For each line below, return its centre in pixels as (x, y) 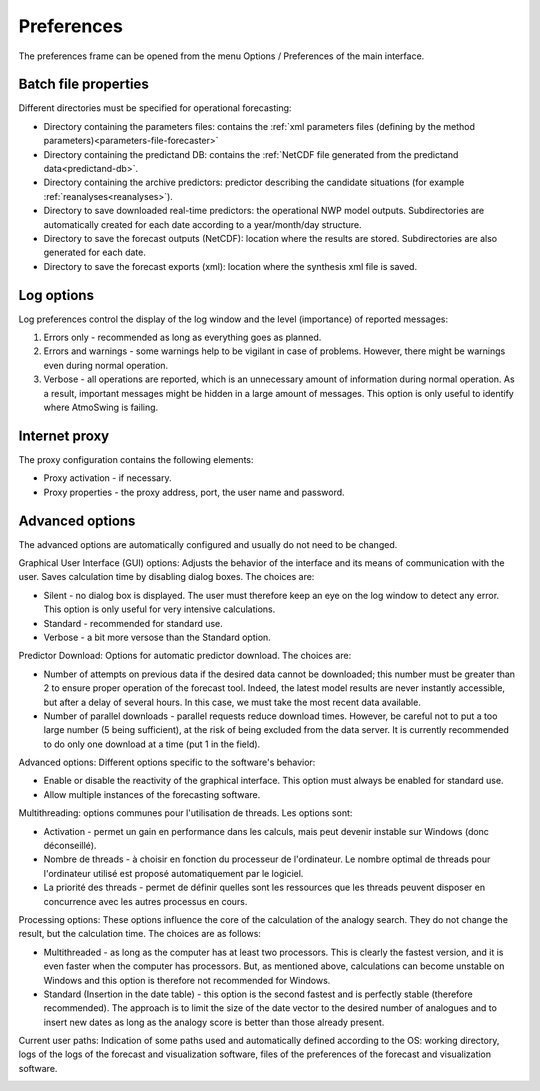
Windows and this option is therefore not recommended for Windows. (187, 980)
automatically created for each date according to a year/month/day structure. (202, 224)
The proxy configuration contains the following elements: (136, 459)
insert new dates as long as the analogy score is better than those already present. (214, 1022)
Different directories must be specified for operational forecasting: (155, 108)
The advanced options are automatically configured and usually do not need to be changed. (208, 544)
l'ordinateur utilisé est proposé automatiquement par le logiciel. (173, 873)
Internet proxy (64, 435)
